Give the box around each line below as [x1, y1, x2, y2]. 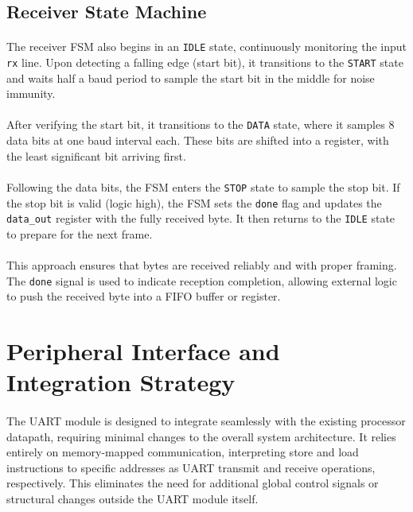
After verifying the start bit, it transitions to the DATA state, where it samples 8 [6, 116, 395, 133]
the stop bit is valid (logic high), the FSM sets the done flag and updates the [6, 194, 382, 211]
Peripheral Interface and [6, 335, 280, 367]
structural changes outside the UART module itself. [6, 491, 259, 507]
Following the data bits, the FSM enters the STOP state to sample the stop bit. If [6, 178, 400, 195]
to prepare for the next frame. [6, 225, 153, 242]
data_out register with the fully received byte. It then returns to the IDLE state [6, 210, 395, 227]
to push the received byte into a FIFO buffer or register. [6, 288, 281, 304]
